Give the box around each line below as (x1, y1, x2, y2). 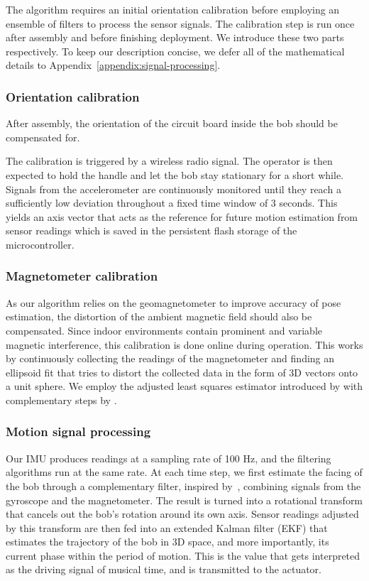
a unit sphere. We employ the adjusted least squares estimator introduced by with (6, 379, 363, 393)
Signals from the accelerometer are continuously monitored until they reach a (6, 181, 341, 196)
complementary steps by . (6, 392, 117, 407)
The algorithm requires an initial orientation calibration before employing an (6, 2, 340, 16)
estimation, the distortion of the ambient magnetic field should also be (6, 309, 312, 324)
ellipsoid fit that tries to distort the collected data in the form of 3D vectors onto (6, 364, 358, 379)
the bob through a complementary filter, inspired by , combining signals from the (6, 478, 361, 493)
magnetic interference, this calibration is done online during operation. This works (6, 337, 363, 352)
